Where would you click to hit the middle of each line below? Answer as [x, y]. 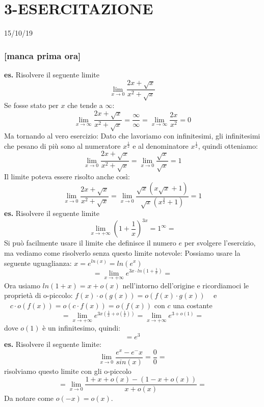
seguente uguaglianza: [38, 263]
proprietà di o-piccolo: [38, 295]
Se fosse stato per [31, 105]
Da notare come [29, 398]
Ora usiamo [22, 285]
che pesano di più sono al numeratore [62, 145]
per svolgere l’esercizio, [220, 243]
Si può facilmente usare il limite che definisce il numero [90, 243]
